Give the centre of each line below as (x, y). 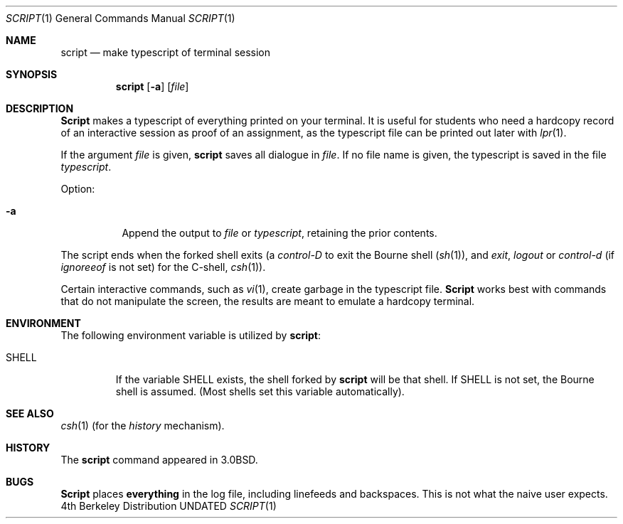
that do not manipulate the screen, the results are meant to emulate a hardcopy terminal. (268, 301)
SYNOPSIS (32, 74)
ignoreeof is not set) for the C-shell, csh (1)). (163, 267)
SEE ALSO (30, 413)
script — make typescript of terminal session (166, 52)
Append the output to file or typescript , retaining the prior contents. (279, 233)
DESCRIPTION (40, 108)
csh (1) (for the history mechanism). (143, 426)
